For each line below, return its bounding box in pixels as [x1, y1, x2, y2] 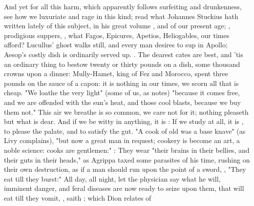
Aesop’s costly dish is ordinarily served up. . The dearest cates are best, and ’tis [4, 49, 243, 59]
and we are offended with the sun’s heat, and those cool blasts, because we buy [4, 97, 241, 107]
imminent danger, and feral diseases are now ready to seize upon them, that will [4, 183, 244, 193]
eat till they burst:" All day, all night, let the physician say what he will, [4, 173, 221, 184]
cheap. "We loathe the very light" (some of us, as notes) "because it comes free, [4, 87, 240, 98]
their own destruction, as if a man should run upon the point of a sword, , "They [4, 164, 246, 174]
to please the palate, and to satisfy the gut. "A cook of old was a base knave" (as [4, 125, 246, 136]
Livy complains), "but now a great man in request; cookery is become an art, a [4, 135, 240, 145]
